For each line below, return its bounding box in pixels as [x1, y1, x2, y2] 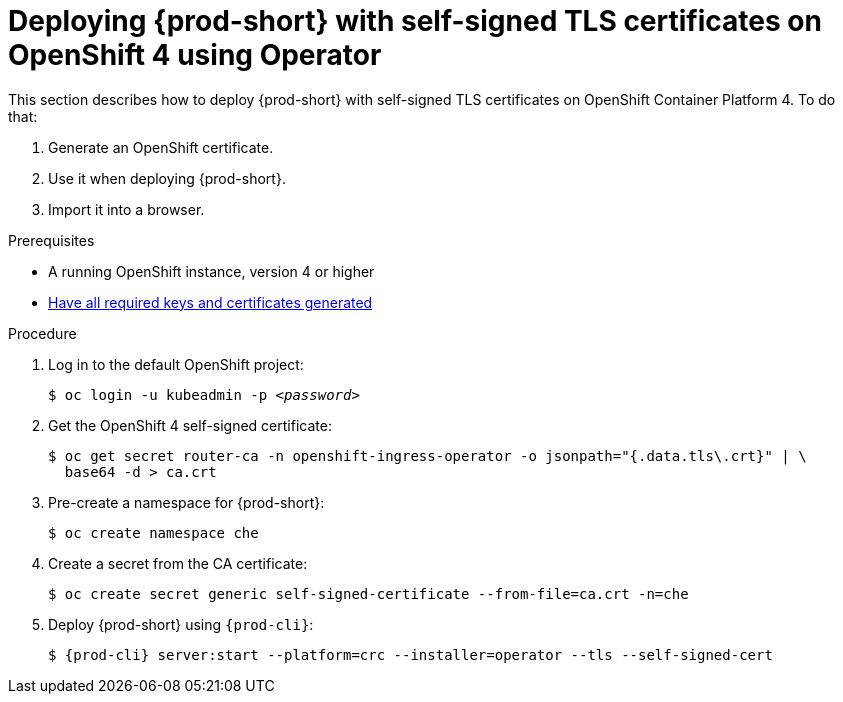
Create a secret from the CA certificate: [48, 554, 308, 572]
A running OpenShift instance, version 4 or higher [48, 262, 375, 280]
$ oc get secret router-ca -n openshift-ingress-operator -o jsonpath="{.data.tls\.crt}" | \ [48, 447, 807, 464]
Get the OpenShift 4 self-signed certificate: [48, 416, 332, 434]
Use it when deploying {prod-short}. [48, 169, 286, 187]
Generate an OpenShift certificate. [48, 138, 274, 156]
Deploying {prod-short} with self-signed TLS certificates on [8, 4, 822, 38]
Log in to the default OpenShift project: [48, 355, 304, 373]
